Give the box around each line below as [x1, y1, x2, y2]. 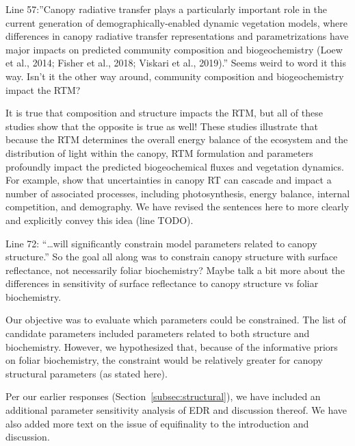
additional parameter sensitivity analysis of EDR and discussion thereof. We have [5, 403, 347, 417]
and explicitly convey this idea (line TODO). [5, 212, 194, 227]
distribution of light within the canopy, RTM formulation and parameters [5, 145, 313, 160]
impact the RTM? [5, 82, 81, 97]
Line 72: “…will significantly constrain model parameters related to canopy [5, 236, 317, 250]
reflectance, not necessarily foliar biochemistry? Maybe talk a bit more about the [5, 262, 345, 277]
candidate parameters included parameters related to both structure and [5, 326, 310, 340]
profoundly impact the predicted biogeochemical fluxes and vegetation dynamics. [5, 159, 344, 173]
